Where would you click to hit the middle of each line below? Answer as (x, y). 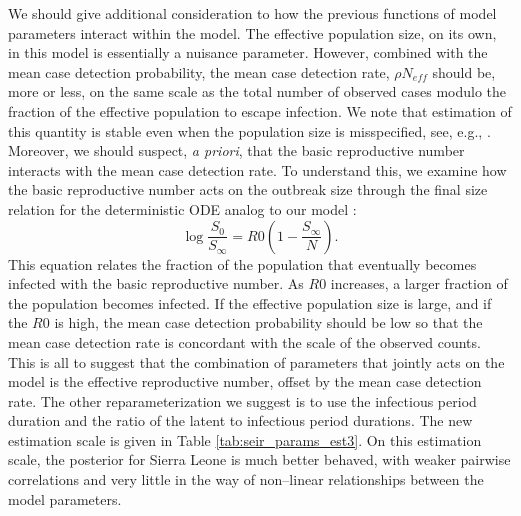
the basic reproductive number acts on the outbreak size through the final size (248, 189)
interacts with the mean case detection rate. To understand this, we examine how (257, 169)
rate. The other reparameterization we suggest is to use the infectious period (242, 400)
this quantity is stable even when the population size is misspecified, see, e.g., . (249, 130)
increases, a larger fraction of (419, 283)
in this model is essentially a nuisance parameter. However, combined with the (248, 52)
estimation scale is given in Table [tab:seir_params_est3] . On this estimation (245, 439)
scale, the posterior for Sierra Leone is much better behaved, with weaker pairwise (259, 459)
